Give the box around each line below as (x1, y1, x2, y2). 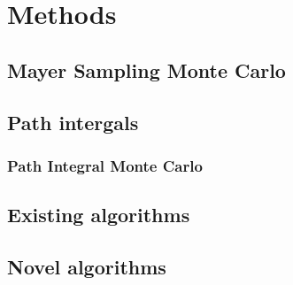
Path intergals (7, 108, 139, 135)
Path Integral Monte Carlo (7, 154, 203, 176)
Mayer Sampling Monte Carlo (7, 56, 286, 83)
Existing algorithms (7, 201, 190, 228)
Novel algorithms (7, 252, 166, 280)
